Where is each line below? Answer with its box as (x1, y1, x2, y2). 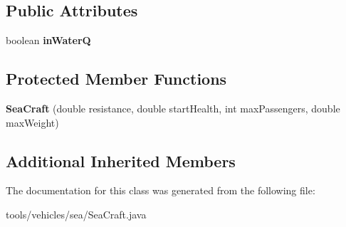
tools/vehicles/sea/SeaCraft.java (6, 206, 147, 221)
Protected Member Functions (6, 68, 227, 90)
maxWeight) (6, 115, 59, 130)
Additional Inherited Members (6, 149, 236, 171)
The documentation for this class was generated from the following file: (6, 183, 315, 198)
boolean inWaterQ (6, 33, 91, 48)
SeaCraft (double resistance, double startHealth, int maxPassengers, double (6, 101, 340, 115)
